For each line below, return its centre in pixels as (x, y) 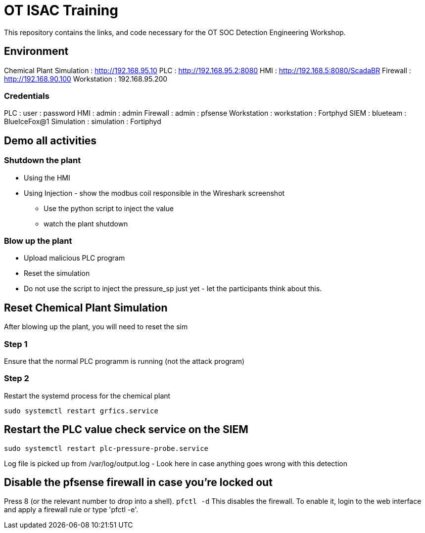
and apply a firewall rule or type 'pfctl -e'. (71, 510)
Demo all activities (50, 140)
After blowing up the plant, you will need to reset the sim (96, 327)
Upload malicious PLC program (74, 258)
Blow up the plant (38, 241)
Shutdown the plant (43, 160)
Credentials (27, 96)
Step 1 (16, 344)
